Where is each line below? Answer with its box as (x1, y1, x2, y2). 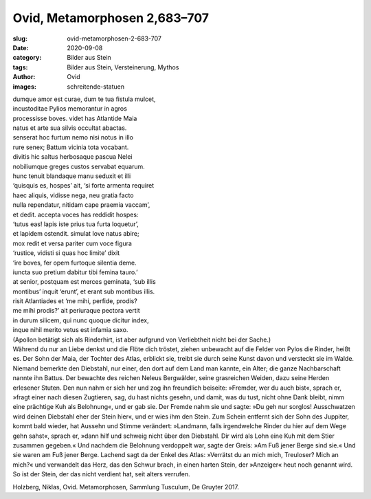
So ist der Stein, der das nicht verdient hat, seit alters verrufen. (12, 470, 190, 478)
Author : (12, 73, 36, 81)
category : (12, 54, 42, 62)
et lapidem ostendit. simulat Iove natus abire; (12, 230, 140, 238)
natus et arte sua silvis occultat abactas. (12, 124, 127, 132)
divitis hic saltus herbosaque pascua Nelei (12, 153, 133, 161)
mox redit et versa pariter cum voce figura (12, 239, 132, 247)
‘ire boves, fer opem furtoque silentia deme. (12, 258, 137, 267)
